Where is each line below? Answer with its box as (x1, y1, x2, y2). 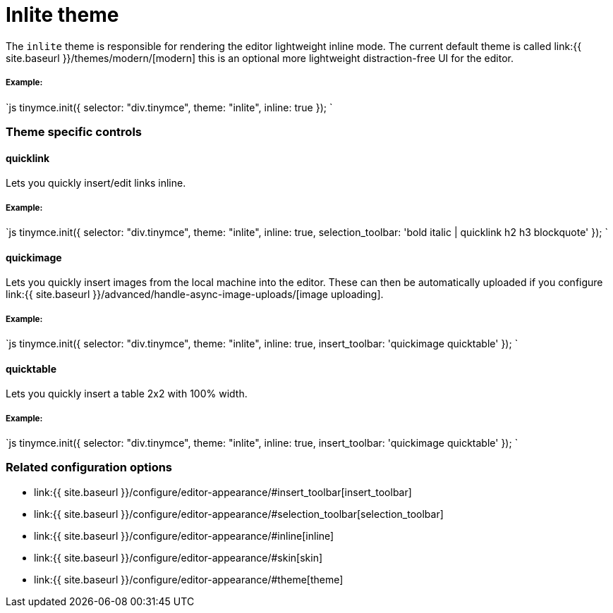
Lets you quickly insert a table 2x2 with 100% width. (6, 388, 248, 400)
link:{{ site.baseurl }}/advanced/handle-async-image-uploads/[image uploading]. (6, 288, 384, 301)
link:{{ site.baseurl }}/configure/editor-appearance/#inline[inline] (34, 529, 334, 542)
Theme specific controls (6, 124, 142, 139)
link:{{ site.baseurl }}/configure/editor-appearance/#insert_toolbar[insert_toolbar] (34, 485, 412, 498)
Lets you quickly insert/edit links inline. (6, 177, 186, 190)
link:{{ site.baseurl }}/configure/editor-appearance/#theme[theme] (34, 573, 344, 586)
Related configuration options (6, 460, 173, 475)
